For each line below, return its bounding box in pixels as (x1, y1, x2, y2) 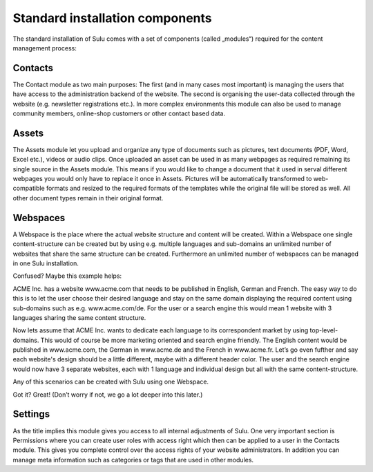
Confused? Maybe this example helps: (12, 272, 122, 280)
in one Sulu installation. (12, 259, 79, 267)
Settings (12, 408, 50, 420)
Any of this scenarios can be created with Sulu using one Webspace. (12, 377, 209, 386)
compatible (12, 184, 45, 193)
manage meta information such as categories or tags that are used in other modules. (12, 455, 254, 464)
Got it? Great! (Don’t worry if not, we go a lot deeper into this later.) (12, 390, 203, 399)
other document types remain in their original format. (12, 193, 164, 202)
